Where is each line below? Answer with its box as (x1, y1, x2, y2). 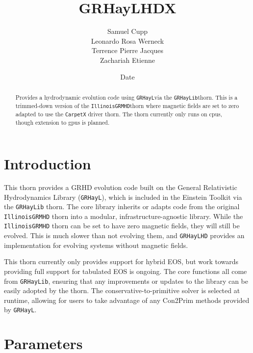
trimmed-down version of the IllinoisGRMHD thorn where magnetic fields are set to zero (15, 102, 239, 110)
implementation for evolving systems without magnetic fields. (4, 240, 188, 250)
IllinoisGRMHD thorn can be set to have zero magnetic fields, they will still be (4, 220, 240, 231)
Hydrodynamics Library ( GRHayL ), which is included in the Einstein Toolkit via (4, 191, 242, 202)
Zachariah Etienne (100, 54, 155, 65)
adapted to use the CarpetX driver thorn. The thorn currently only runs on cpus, (15, 110, 223, 118)
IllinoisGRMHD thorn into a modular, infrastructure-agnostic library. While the (4, 211, 243, 221)
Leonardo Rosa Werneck (91, 35, 164, 46)
